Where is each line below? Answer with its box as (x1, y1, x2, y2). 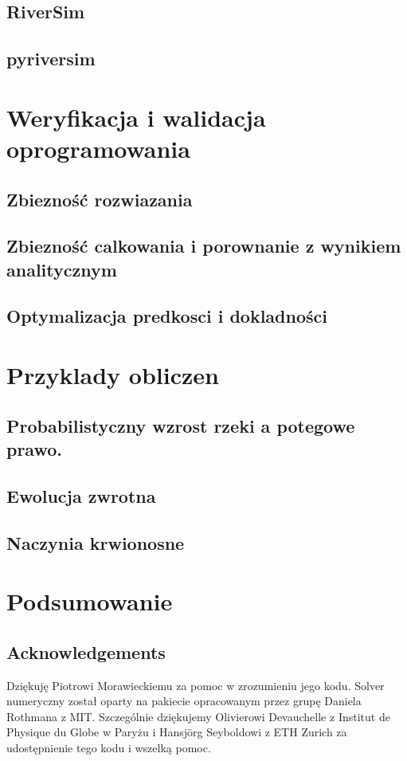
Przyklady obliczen (6, 359, 219, 391)
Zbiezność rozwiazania (6, 186, 193, 211)
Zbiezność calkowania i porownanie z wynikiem (6, 233, 401, 258)
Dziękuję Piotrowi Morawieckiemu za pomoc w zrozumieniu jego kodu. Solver (6, 677, 385, 693)
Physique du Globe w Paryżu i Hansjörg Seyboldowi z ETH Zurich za (6, 724, 347, 740)
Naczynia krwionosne (6, 530, 185, 555)
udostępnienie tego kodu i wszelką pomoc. (6, 739, 211, 755)
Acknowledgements (6, 639, 166, 664)
